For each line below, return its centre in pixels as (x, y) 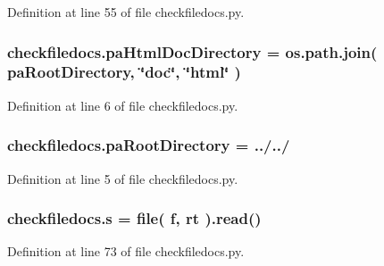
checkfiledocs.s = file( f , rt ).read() (134, 218)
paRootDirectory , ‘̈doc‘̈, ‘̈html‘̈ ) (124, 72)
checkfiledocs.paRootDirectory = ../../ (149, 145)
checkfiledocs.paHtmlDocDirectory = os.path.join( (192, 51)
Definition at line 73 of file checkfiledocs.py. (126, 251)
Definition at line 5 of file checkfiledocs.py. (123, 178)
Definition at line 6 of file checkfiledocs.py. (123, 105)
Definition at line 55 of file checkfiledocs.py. (126, 12)
